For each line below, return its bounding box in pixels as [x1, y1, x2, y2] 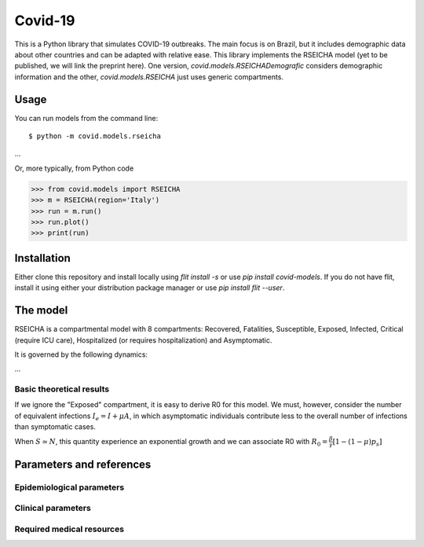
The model [14, 303, 68, 318]
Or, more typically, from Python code [14, 163, 134, 173]
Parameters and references [14, 457, 152, 471]
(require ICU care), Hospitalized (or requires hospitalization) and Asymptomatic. [14, 335, 272, 345]
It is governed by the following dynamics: [14, 350, 148, 359]
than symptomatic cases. [14, 422, 96, 431]
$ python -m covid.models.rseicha [28, 132, 161, 141]
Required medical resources [14, 523, 125, 534]
